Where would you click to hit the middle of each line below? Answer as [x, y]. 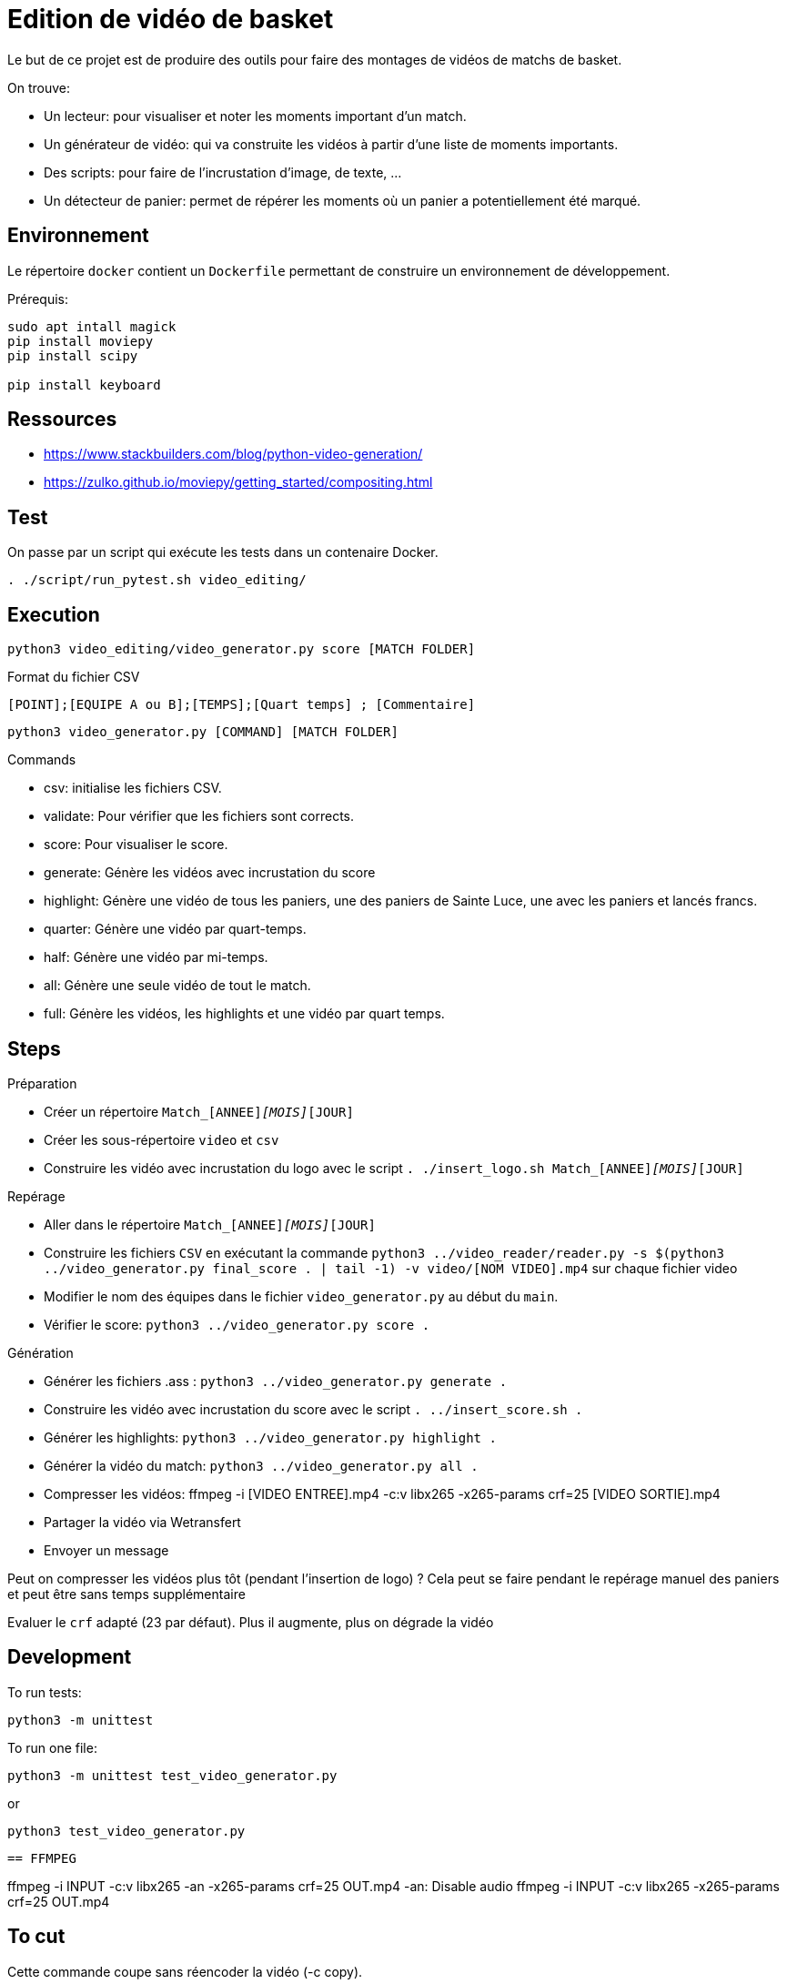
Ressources [62, 420]
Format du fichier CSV [74, 677]
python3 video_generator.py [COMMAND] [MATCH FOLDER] [203, 732]
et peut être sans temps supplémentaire [126, 1594]
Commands [42, 760]
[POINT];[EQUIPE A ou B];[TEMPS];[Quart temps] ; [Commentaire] [242, 705]
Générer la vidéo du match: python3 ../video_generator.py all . [261, 1465]
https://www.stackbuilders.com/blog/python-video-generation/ [233, 454]
